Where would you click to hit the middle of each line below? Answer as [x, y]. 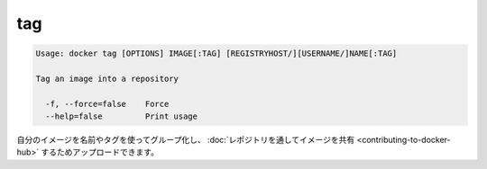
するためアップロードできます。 [100, 152]
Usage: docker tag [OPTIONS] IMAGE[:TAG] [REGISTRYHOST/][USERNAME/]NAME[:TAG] [216, 53]
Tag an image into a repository [107, 78]
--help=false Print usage [122, 116]
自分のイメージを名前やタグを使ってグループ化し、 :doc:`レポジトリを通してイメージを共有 [186, 140]
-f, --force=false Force [107, 104]
